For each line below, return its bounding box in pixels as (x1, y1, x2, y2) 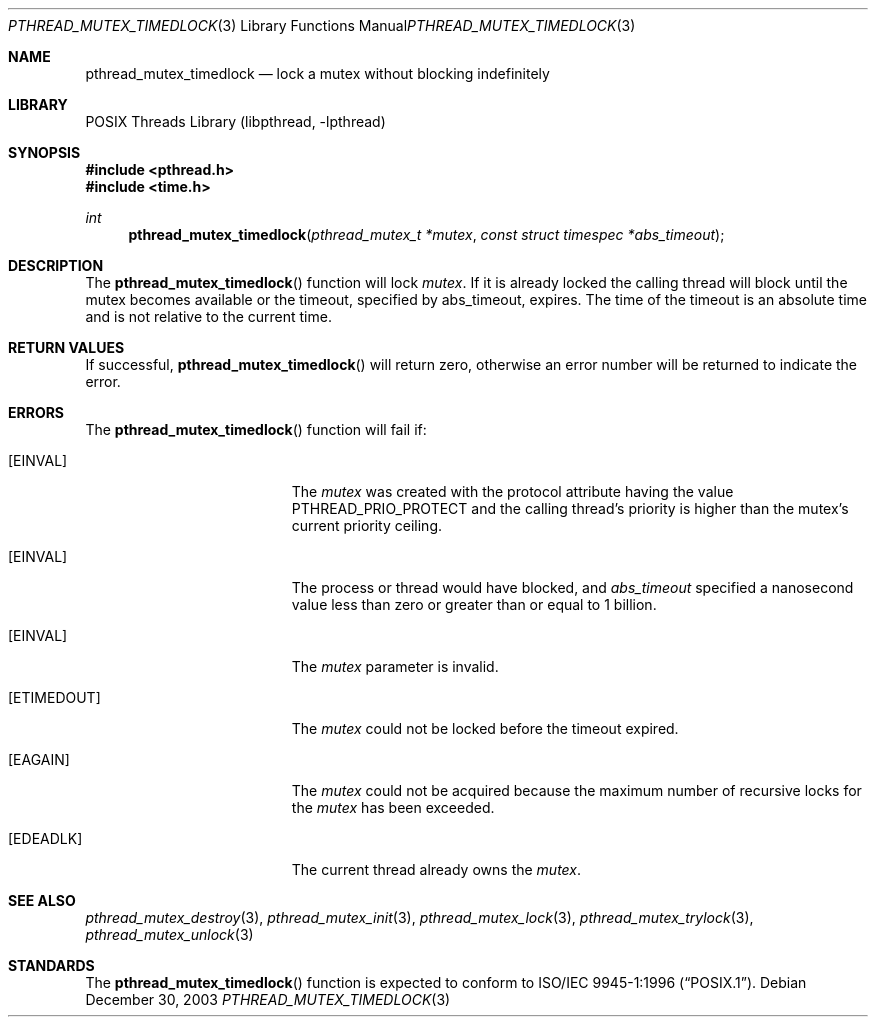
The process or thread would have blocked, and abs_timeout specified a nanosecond (291, 579, 854, 596)
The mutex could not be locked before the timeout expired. (291, 720, 679, 737)
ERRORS (8, 404, 65, 421)
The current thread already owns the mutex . (291, 861, 582, 878)
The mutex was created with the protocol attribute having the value (291, 483, 734, 500)
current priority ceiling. (291, 517, 442, 534)
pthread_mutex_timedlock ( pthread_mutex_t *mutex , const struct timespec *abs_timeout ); (128, 226, 725, 243)
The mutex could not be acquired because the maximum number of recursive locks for (291, 782, 862, 799)
